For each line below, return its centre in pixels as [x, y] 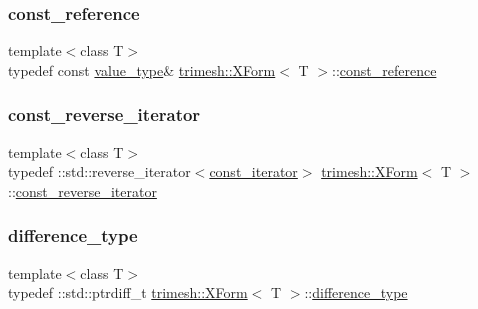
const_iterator [253, 171]
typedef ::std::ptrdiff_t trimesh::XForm [128, 292]
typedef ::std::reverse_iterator [99, 171]
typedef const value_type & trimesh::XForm [142, 69]
